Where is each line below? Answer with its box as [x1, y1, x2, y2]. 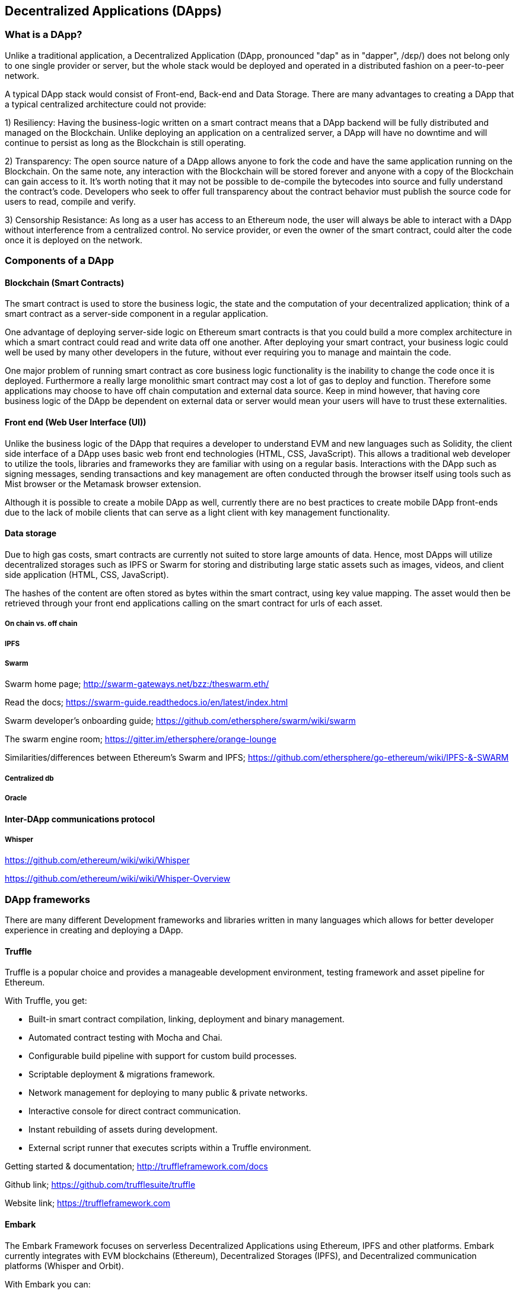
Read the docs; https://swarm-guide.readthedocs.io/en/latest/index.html [5, 697, 288, 708]
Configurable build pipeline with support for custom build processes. [28, 1051, 297, 1061]
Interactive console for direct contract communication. [28, 1106, 241, 1117]
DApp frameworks [5, 893, 91, 905]
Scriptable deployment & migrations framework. [28, 1069, 215, 1080]
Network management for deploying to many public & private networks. [28, 1088, 308, 1098]
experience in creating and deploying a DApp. [5, 925, 183, 936]
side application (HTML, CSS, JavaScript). [5, 569, 169, 580]
